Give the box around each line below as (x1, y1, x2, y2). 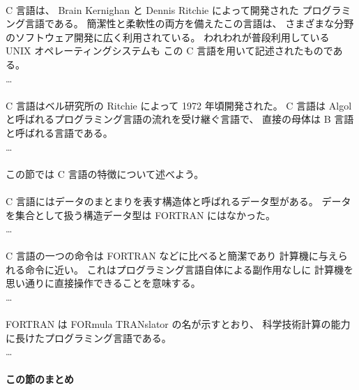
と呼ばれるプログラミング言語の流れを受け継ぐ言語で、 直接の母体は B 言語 (6, 112, 354, 126)
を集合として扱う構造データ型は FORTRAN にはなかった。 (6, 207, 276, 222)
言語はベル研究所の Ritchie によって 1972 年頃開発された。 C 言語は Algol (15, 98, 352, 112)
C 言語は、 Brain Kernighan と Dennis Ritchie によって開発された (6, 2, 299, 17)
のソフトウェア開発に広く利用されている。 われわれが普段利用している (6, 29, 330, 44)
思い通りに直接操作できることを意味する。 (6, 276, 201, 290)
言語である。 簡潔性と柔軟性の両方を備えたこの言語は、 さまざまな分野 (24, 16, 354, 31)
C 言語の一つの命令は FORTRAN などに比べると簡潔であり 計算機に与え (6, 248, 338, 263)
